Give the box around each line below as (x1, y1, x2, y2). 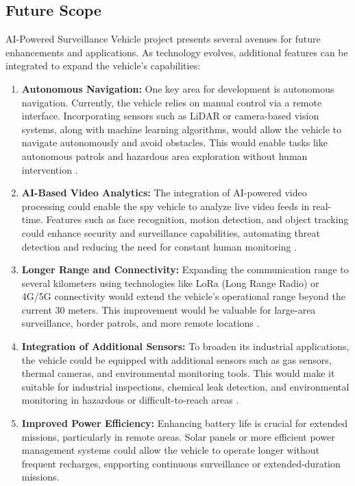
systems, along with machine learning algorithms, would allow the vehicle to (21, 121, 342, 136)
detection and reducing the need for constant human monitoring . (21, 239, 297, 253)
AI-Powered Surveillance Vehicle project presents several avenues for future (5, 32, 321, 46)
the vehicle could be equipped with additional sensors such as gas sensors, (21, 352, 332, 367)
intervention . (21, 162, 78, 176)
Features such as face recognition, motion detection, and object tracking (46, 212, 349, 227)
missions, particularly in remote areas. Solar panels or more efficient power (21, 429, 335, 443)
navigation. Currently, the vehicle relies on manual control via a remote (21, 95, 322, 109)
